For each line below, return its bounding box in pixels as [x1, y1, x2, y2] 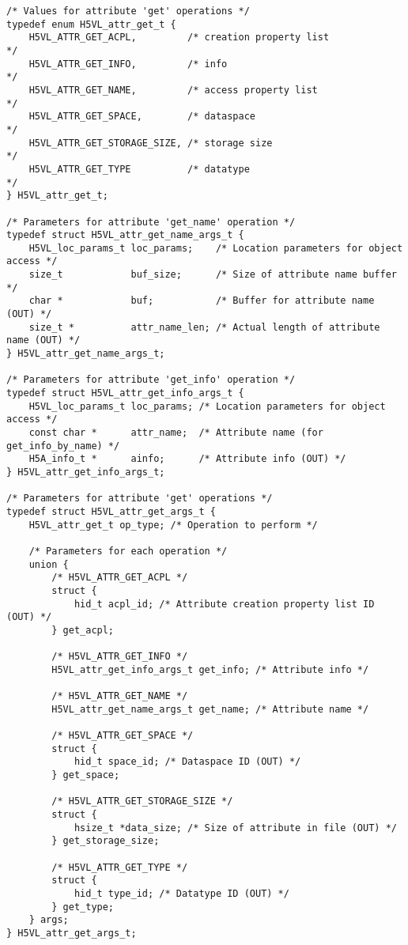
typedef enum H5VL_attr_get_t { [6, 18, 176, 30]
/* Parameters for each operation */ [28, 545, 228, 557]
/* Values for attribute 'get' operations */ [6, 6, 250, 17]
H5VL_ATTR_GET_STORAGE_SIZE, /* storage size [28, 137, 273, 149]
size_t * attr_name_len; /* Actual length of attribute [28, 321, 380, 333]
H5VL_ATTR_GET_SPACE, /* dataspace [28, 111, 255, 123]
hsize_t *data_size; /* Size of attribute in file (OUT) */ [74, 822, 397, 833]
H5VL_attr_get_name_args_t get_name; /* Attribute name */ [51, 703, 369, 715]
